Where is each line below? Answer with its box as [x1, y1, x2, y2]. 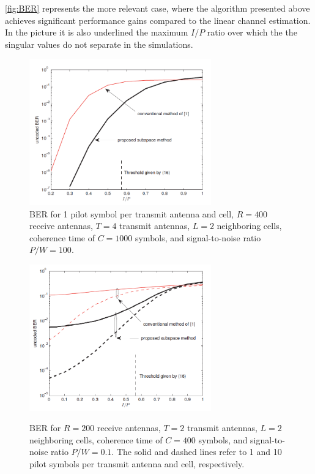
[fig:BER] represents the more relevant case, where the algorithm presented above [5, 2, 310, 14]
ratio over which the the [207, 26, 297, 39]
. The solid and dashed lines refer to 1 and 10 [111, 445, 282, 458]
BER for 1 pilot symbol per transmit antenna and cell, [29, 207, 234, 220]
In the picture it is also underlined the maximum [5, 26, 188, 39]
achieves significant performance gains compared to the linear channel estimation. [5, 13, 311, 26]
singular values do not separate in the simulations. [5, 37, 193, 50]
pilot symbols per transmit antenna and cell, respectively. [29, 457, 245, 470]
